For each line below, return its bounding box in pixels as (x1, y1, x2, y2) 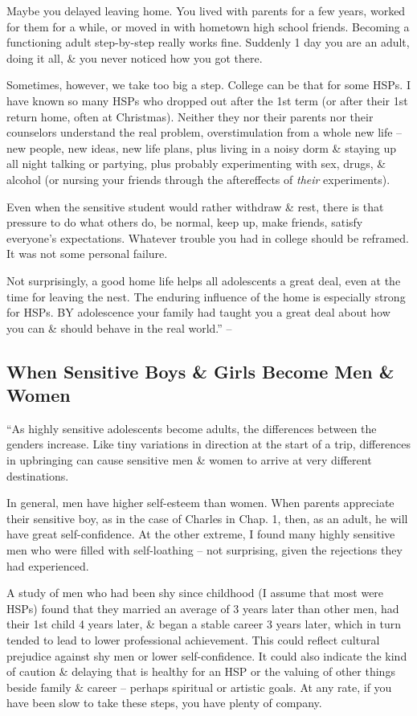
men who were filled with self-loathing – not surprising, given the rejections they (6, 542, 403, 558)
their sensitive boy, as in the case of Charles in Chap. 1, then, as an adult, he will (6, 509, 408, 526)
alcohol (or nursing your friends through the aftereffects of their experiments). (6, 170, 390, 187)
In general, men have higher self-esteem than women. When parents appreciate (6, 494, 395, 511)
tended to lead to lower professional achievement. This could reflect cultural (6, 632, 380, 648)
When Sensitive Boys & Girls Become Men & (6, 358, 395, 383)
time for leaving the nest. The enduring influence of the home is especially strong (6, 288, 406, 305)
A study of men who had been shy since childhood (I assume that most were (6, 584, 384, 601)
